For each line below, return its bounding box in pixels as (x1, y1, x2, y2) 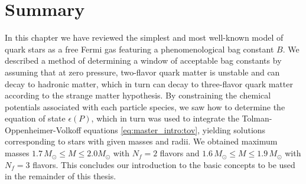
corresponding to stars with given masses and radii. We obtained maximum (5, 135, 278, 147)
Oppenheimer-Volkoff (5, 123, 82, 136)
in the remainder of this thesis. (5, 170, 116, 182)
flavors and (159, 147, 200, 159)
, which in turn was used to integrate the (91, 112, 239, 124)
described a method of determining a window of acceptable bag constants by (5, 54, 282, 67)
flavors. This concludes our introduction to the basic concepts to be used (32, 158, 295, 170)
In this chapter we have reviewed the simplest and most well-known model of (5, 31, 284, 44)
